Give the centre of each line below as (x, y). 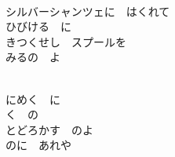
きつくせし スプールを (66, 41)
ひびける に (38, 26)
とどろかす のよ (49, 129)
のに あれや (38, 145)
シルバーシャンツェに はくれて (88, 11)
